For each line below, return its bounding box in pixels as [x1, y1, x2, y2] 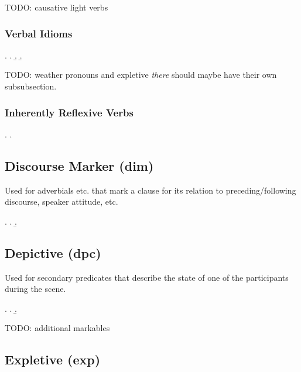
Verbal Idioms [5, 26, 73, 40]
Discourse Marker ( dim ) [5, 156, 154, 174]
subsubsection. [5, 80, 57, 92]
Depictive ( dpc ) [5, 243, 101, 261]
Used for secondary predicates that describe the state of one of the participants [5, 271, 289, 283]
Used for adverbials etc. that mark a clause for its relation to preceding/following [5, 184, 296, 196]
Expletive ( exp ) [5, 350, 101, 368]
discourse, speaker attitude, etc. [5, 195, 118, 208]
